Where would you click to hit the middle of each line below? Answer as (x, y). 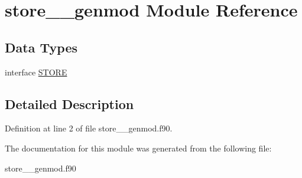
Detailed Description (69, 103)
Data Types (41, 47)
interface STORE (36, 72)
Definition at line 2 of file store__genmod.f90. (89, 128)
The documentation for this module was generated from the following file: (138, 148)
